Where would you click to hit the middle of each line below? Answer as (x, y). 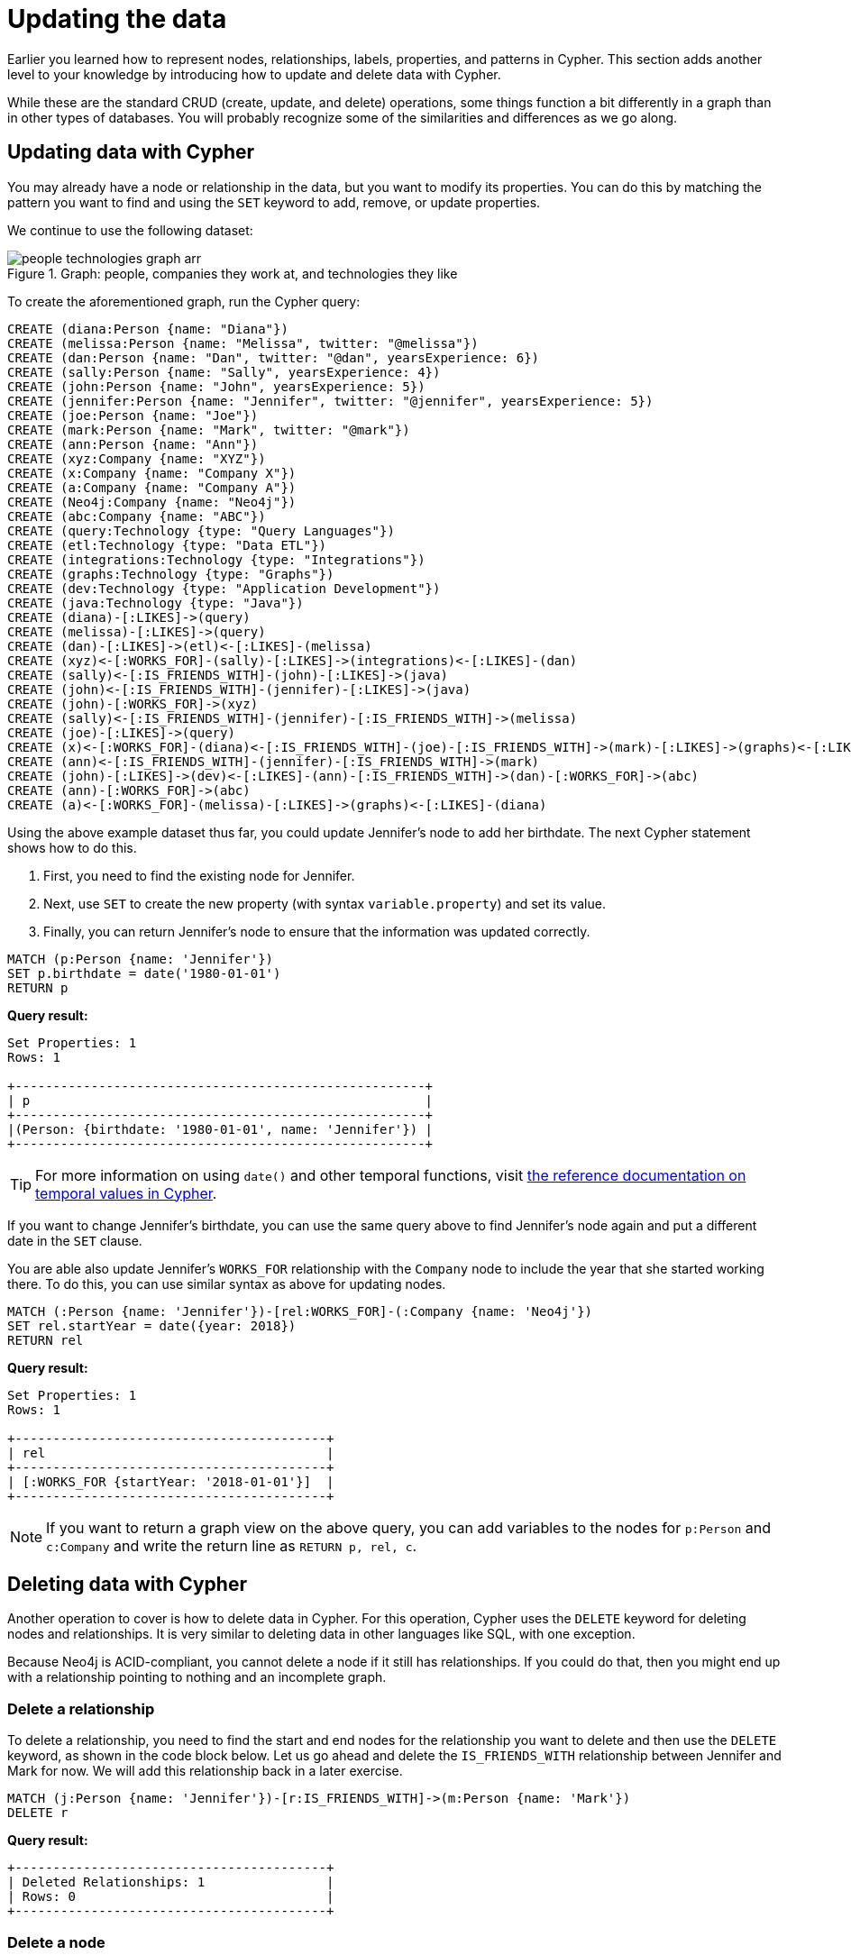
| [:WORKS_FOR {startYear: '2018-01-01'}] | (171, 1481)
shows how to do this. (72, 847)
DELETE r (38, 1813)
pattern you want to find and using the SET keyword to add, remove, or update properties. (274, 202)
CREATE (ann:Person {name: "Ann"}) (133, 444)
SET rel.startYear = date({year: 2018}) (152, 1325)
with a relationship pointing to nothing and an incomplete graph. (197, 1677)
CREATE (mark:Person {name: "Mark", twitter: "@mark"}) (209, 429)
